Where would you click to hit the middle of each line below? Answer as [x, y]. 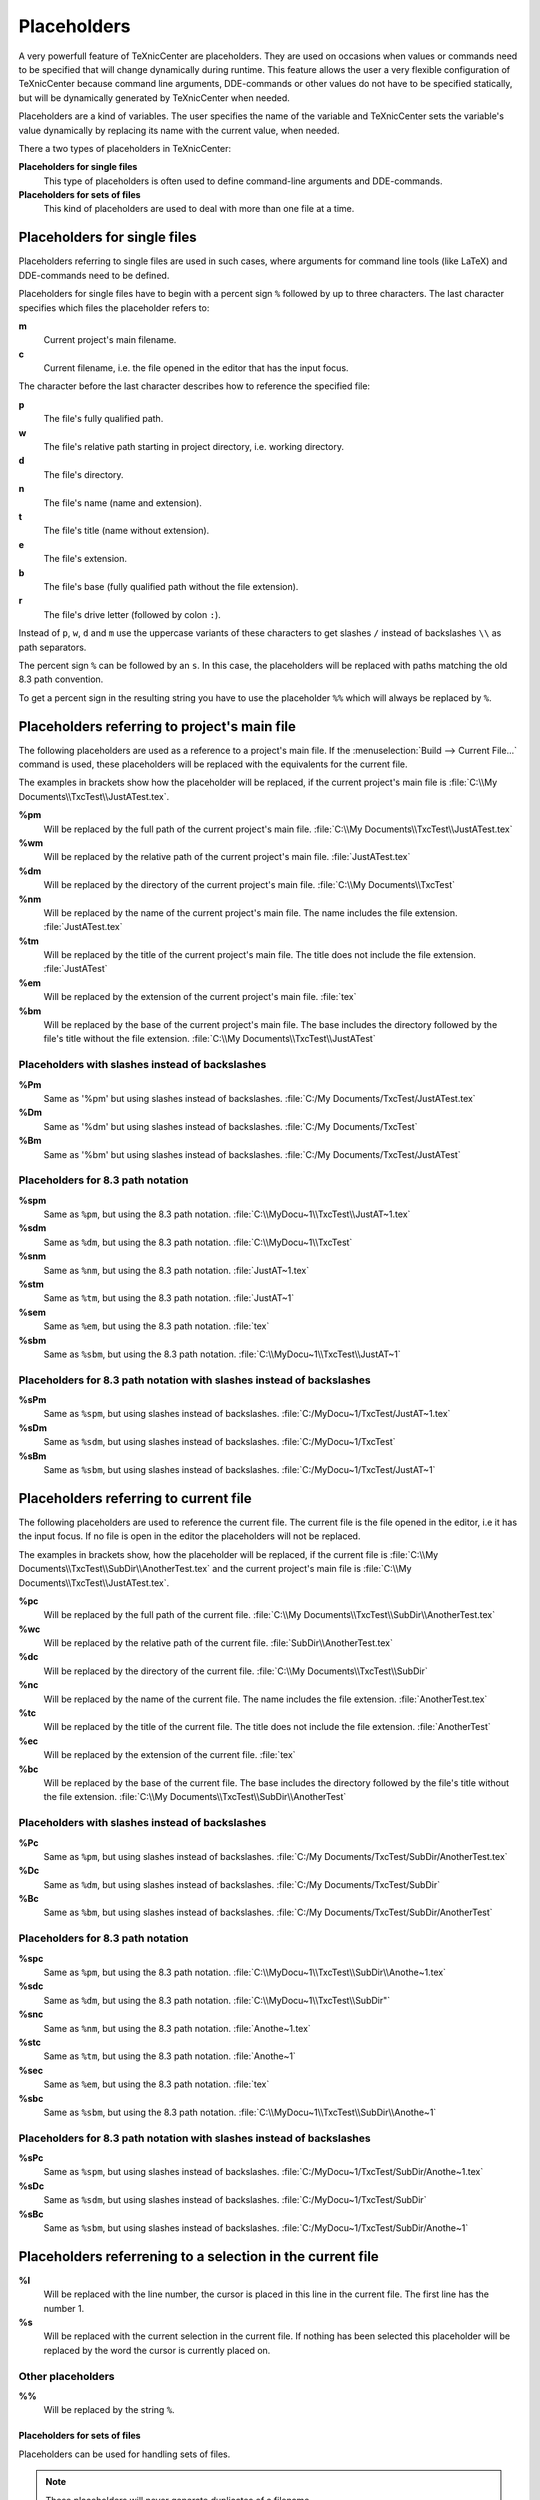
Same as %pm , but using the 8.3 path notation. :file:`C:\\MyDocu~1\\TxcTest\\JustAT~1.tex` [227, 1214]
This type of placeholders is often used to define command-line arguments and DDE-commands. [243, 181]
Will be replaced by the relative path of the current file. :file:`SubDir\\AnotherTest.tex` [218, 1643]
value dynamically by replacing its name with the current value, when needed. [179, 130]
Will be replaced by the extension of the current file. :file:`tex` [169, 1755]
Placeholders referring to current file [135, 1498]
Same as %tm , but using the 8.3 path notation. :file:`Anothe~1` [170, 2056]
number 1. [64, 2308]
